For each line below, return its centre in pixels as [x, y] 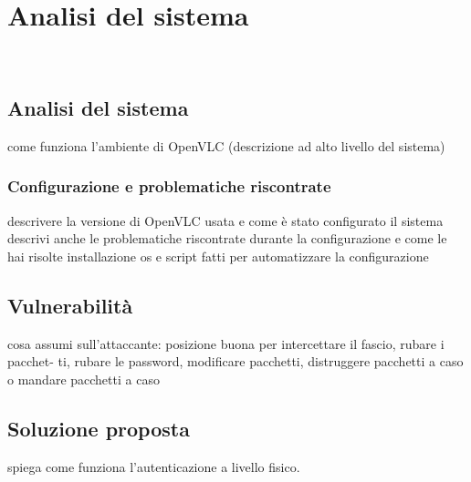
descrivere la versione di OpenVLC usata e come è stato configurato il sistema [225, 220]
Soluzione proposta [99, 428]
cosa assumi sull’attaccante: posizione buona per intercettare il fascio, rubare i [226, 343]
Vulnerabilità [70, 305]
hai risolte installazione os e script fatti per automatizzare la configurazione [218, 256]
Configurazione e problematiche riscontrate [169, 186]
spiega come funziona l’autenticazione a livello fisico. [154, 466]
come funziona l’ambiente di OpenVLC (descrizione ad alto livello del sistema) [226, 145]
